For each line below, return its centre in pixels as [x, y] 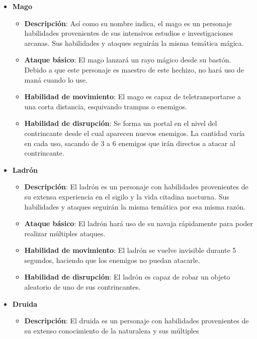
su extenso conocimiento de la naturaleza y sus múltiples [112, 330]
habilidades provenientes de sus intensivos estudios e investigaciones [129, 33]
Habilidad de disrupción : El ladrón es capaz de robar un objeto [127, 277]
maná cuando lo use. [56, 79]
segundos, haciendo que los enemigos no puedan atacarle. [112, 260]
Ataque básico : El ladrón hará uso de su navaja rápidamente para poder [139, 223]
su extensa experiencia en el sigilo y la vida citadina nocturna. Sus [127, 196]
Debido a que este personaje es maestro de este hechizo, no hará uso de [134, 69]
